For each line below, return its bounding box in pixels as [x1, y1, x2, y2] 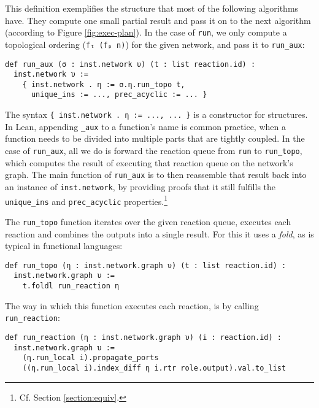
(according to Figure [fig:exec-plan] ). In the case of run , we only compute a [5, 26, 287, 39]
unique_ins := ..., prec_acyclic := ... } [31, 90, 207, 99]
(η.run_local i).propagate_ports [22, 353, 159, 363]
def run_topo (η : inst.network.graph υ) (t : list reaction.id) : [5, 261, 286, 270]
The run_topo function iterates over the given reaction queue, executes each [5, 215, 291, 228]
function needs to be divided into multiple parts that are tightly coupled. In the [5, 132, 305, 145]
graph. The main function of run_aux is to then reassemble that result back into [5, 168, 307, 181]
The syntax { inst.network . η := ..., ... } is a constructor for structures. [5, 108, 308, 121]
